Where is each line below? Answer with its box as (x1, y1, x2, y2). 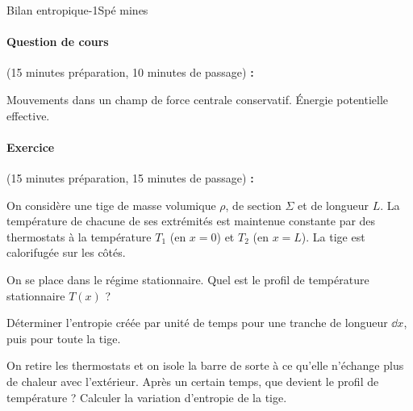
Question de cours (6, 33, 109, 50)
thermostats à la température (6, 228, 152, 245)
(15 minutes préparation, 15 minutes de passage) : (6, 169, 254, 186)
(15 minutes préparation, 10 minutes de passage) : (6, 64, 254, 81)
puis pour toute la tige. (6, 329, 121, 346)
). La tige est (301, 228, 365, 245)
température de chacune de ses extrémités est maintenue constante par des (6, 212, 376, 229)
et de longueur (298, 196, 369, 213)
